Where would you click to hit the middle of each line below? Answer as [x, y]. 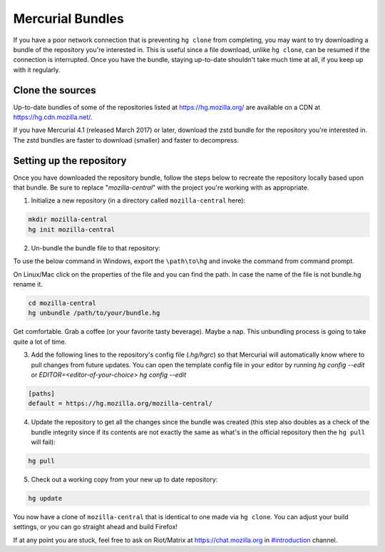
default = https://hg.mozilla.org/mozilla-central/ [120, 404]
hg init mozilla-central [72, 229]
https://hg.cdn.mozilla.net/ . [53, 117]
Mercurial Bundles [68, 19]
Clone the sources [55, 90]
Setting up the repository [70, 160]
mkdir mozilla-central [68, 220]
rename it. [28, 285]
